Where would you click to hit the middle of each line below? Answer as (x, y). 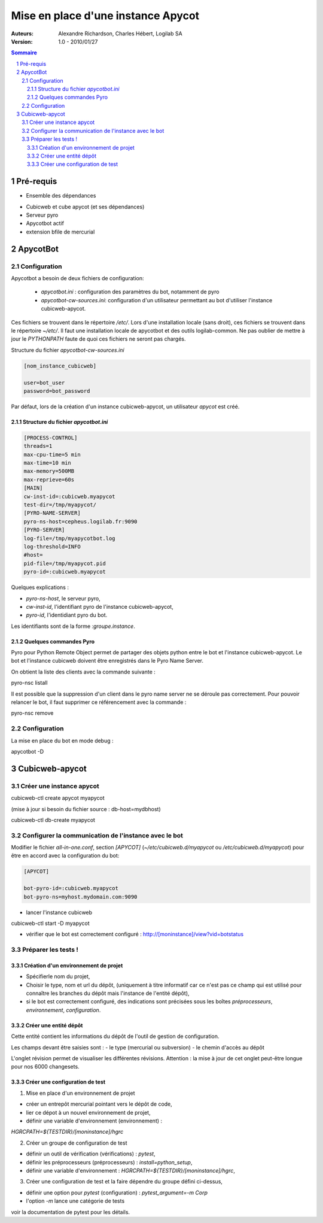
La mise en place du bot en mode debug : (62, 741)
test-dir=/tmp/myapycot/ (60, 505)
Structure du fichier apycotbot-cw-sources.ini (68, 350)
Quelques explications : (40, 587)
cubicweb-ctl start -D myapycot (50, 923)
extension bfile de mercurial (60, 232)
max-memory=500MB (49, 471)
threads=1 (38, 446)
